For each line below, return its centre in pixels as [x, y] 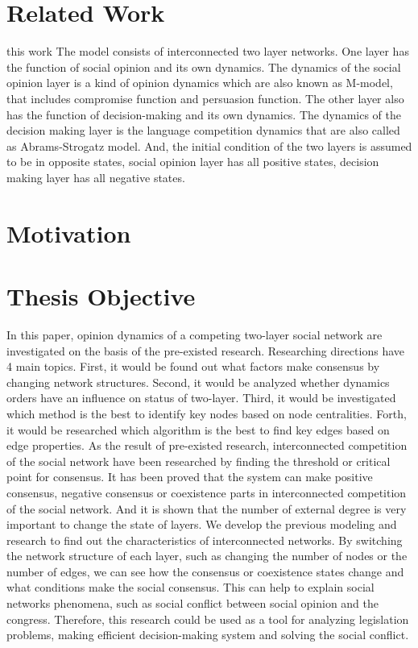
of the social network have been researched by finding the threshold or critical [199, 461]
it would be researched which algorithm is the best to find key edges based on [198, 429]
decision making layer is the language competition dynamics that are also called [203, 130]
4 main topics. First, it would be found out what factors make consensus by [193, 366]
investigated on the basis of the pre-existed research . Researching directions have [205, 350]
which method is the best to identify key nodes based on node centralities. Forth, [207, 413]
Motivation [69, 233]
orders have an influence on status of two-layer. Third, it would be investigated [201, 398]
